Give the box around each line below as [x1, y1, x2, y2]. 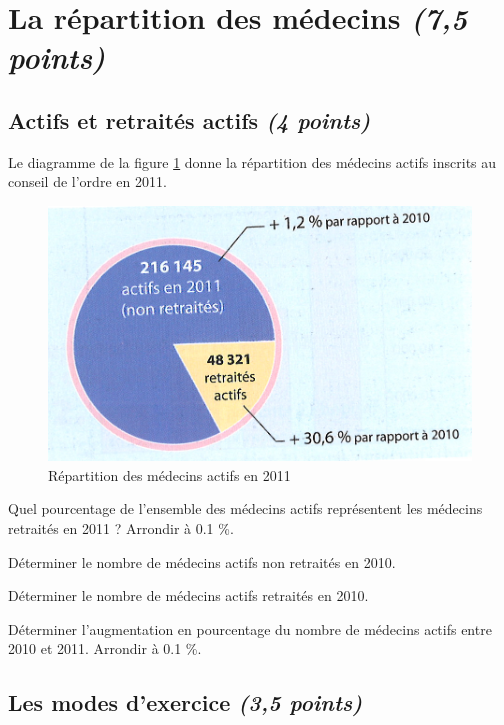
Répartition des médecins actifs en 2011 [48, 464, 291, 485]
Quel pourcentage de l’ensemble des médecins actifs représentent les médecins [8, 498, 483, 519]
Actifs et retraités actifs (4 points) [8, 104, 371, 135]
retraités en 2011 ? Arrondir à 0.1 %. [8, 518, 234, 539]
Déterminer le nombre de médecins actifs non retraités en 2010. [8, 551, 396, 572]
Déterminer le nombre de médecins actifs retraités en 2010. [8, 585, 369, 606]
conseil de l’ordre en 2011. [8, 171, 167, 192]
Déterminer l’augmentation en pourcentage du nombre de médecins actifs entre [8, 618, 492, 639]
